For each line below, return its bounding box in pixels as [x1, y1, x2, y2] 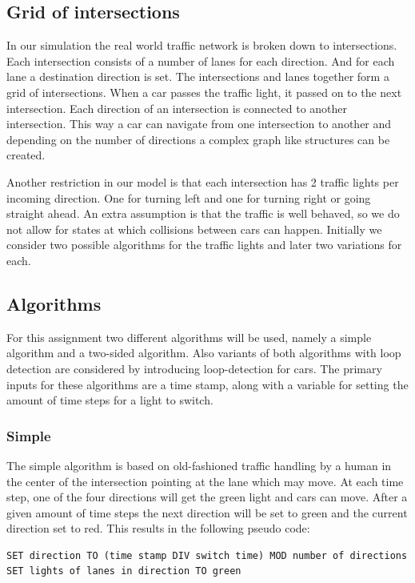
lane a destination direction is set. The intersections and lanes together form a [6, 68, 389, 85]
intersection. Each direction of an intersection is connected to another [6, 99, 348, 116]
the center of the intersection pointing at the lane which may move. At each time [6, 472, 404, 489]
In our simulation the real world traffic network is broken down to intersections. [6, 37, 397, 54]
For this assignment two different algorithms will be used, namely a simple [6, 328, 372, 345]
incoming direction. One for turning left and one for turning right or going [6, 189, 371, 206]
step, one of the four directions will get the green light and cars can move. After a [6, 489, 408, 505]
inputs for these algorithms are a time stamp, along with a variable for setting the [6, 376, 409, 392]
